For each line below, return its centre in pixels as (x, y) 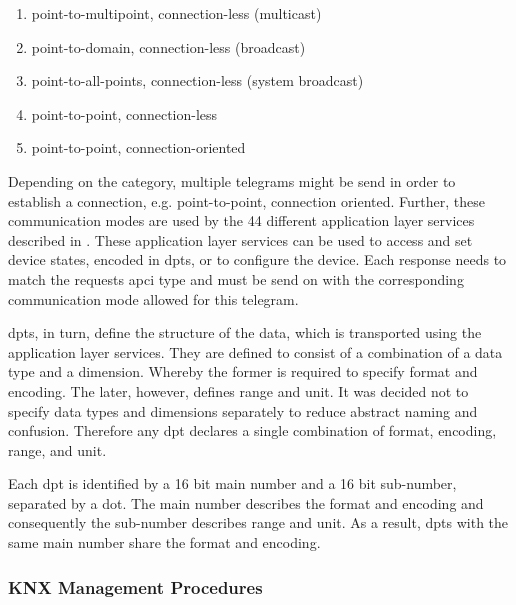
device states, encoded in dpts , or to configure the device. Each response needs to (257, 259)
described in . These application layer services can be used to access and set (240, 239)
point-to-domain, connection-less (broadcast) (168, 46)
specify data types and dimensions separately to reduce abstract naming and (243, 410)
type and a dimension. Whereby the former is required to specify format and (243, 371)
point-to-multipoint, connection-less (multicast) (176, 13)
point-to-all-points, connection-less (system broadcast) (197, 80)
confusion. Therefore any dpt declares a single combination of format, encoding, (252, 430)
